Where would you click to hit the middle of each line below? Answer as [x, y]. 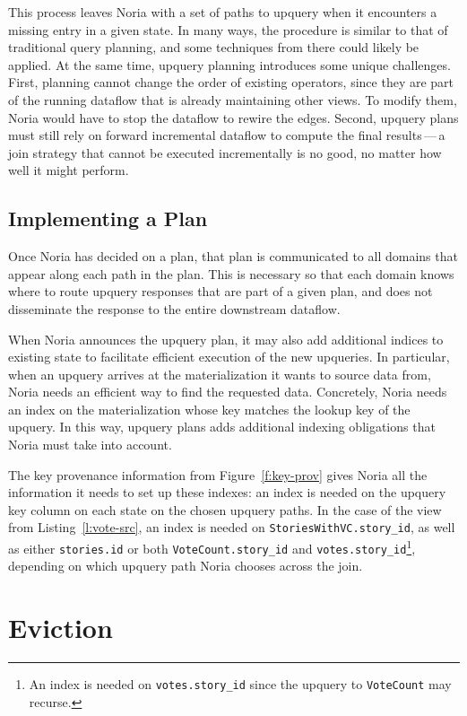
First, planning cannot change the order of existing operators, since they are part [231, 82]
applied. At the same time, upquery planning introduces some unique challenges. [229, 64]
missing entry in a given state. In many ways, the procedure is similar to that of [228, 29]
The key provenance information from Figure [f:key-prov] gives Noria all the [218, 474]
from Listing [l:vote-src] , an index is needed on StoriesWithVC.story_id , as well [232, 527]
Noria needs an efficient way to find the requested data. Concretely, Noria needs [228, 392]
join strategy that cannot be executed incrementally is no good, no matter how [225, 152]
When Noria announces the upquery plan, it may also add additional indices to [226, 339]
